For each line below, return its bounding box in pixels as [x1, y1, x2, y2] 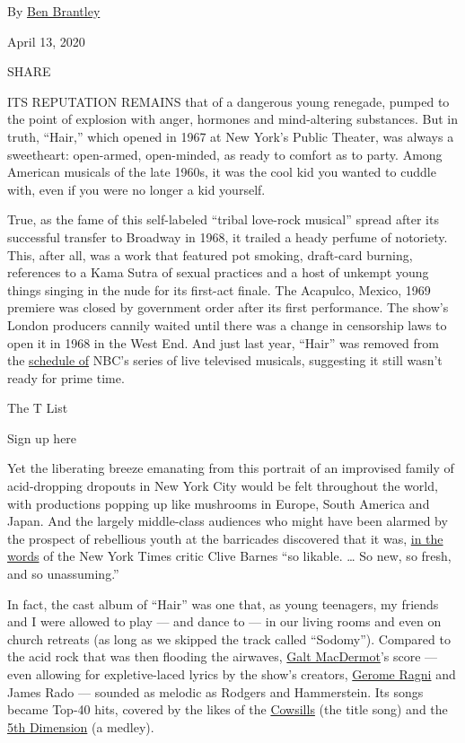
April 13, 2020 [7, 31, 85, 50]
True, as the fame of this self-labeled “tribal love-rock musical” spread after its [7, 210, 439, 229]
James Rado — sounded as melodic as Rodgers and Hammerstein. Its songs [7, 682, 424, 701]
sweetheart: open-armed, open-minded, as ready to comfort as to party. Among [7, 144, 443, 163]
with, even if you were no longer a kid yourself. [7, 179, 266, 198]
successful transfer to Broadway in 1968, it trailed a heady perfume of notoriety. [7, 227, 448, 246]
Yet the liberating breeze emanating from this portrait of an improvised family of [7, 459, 454, 477]
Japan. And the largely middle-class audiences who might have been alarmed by [7, 511, 448, 530]
